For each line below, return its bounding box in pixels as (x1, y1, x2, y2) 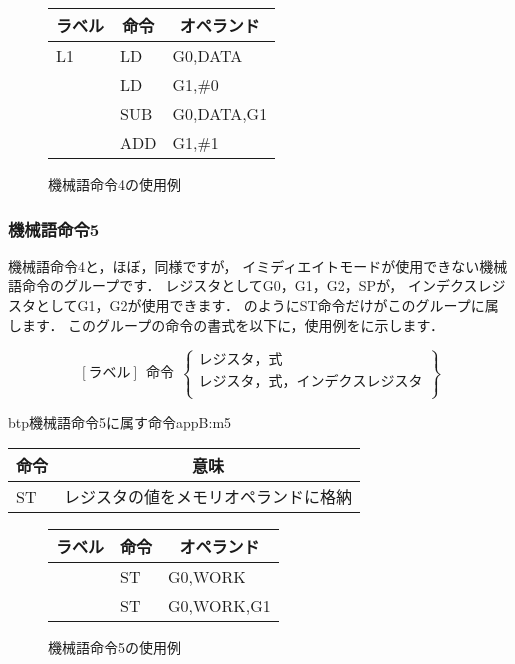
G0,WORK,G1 (168, 594, 271, 618)
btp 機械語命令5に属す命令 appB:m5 (8, 411, 232, 432)
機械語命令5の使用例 (48, 637, 181, 658)
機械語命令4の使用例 (48, 174, 181, 194)
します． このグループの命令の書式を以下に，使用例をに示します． (8, 314, 445, 335)
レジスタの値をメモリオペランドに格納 (64, 485, 353, 509)
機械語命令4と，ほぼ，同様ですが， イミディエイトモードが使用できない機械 (8, 255, 508, 276)
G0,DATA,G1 (172, 102, 268, 125)
